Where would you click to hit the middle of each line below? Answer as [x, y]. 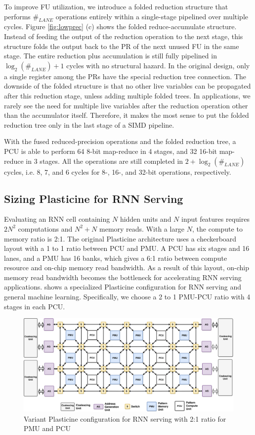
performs [17, 16]
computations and [45, 228]
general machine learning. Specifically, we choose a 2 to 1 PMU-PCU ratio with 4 [127, 297]
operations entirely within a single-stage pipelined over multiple [152, 16]
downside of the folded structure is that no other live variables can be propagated [127, 86]
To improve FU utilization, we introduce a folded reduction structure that [116, 6]
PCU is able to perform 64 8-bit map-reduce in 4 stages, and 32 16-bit [111, 151]
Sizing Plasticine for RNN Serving [94, 198]
